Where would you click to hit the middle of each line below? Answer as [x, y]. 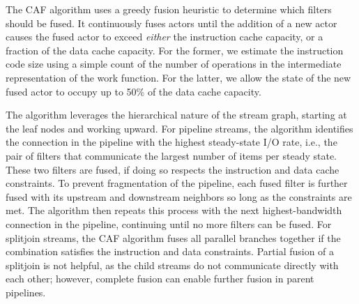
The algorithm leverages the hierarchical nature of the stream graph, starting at [176, 115]
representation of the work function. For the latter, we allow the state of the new [178, 77]
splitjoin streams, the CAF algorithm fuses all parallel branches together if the [173, 237]
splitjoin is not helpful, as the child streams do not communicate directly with [172, 265]
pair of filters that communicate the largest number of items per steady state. [171, 155]
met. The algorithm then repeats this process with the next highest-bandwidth [174, 210]
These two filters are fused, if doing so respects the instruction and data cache [173, 169]
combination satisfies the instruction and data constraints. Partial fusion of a [170, 251]
